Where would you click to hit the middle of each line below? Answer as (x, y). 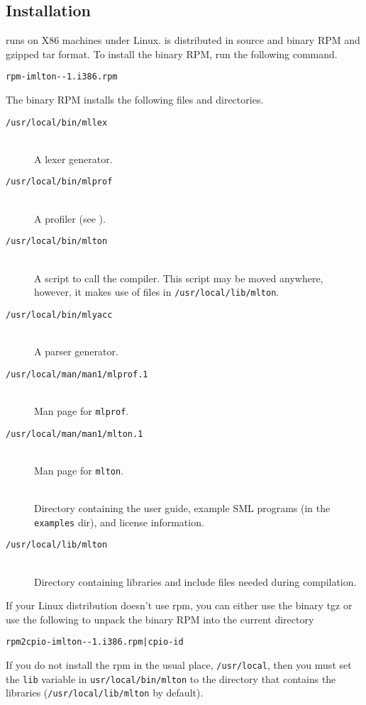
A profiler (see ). (70, 218)
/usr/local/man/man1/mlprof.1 (77, 374)
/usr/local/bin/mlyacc (59, 315)
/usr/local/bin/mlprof (59, 182)
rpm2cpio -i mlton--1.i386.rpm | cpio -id (95, 642)
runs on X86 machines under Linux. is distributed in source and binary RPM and (183, 40)
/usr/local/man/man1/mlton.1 (74, 434)
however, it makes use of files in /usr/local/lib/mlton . (157, 292)
